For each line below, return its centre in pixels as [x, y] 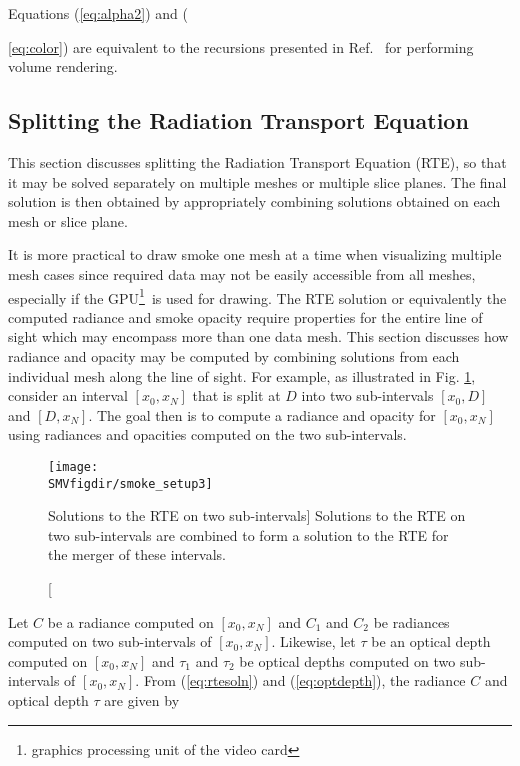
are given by [142, 700]
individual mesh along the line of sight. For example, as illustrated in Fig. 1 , [242, 375]
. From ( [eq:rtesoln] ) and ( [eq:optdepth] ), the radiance [300, 680]
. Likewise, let [313, 641]
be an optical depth [431, 641]
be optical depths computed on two [347, 660]
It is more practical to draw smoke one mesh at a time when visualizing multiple [255, 254]
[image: [73, 466]
